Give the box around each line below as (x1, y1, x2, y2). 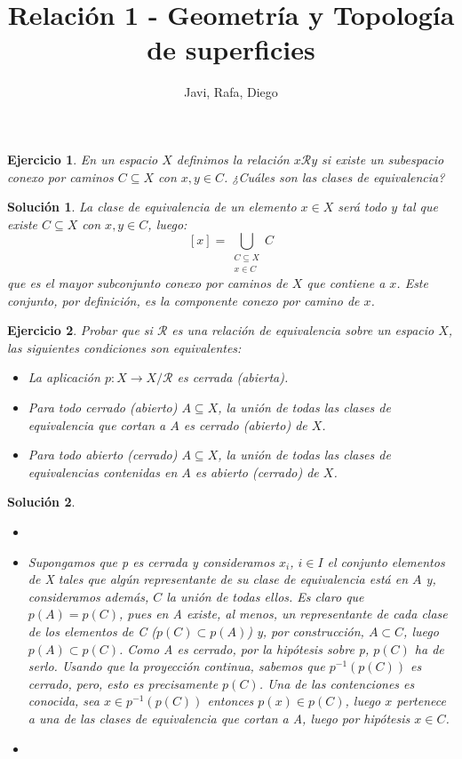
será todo (338, 197, 387, 216)
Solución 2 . (7, 492, 76, 511)
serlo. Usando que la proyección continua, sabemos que (28, 657, 325, 675)
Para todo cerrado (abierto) (28, 398, 178, 417)
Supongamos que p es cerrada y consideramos (28, 552, 275, 571)
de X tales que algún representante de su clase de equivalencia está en (28, 570, 409, 588)
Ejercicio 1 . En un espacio (7, 149, 158, 168)
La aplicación (28, 368, 100, 387)
